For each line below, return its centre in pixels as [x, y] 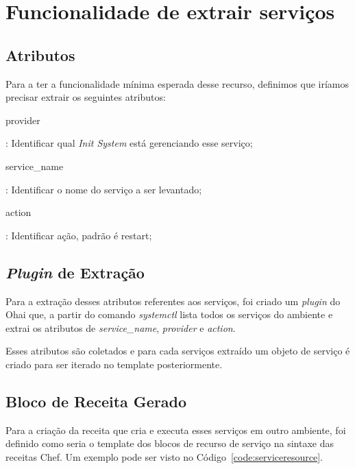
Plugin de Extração [75, 272]
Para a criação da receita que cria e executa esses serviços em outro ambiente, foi [176, 430]
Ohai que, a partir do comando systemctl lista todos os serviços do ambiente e [169, 314]
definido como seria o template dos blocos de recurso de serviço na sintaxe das [170, 443]
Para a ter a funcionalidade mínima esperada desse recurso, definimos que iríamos [177, 83]
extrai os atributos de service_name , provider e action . [121, 327]
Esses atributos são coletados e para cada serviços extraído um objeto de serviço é [178, 351]
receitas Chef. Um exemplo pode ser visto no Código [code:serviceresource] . [164, 456]
